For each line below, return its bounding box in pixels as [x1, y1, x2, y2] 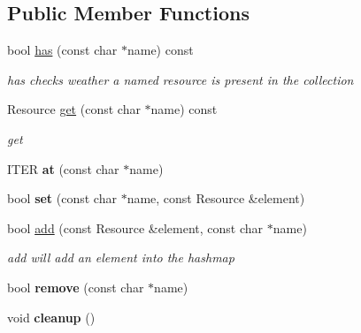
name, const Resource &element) [127, 189, 305, 208]
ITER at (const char [7, 159, 119, 178]
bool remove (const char [7, 277, 144, 296]
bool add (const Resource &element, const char [7, 218, 264, 237]
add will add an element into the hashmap [7, 248, 234, 267]
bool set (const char [7, 189, 117, 208]
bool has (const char [7, 41, 118, 59]
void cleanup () [7, 307, 96, 326]
